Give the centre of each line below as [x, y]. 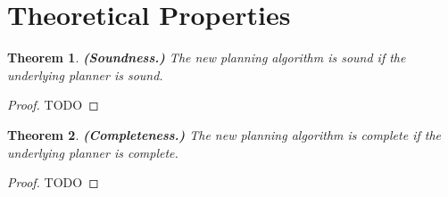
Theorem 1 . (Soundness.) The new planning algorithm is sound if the [207, 57]
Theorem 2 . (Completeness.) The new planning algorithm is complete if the [224, 134]
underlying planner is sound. [85, 74]
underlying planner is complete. [93, 152]
